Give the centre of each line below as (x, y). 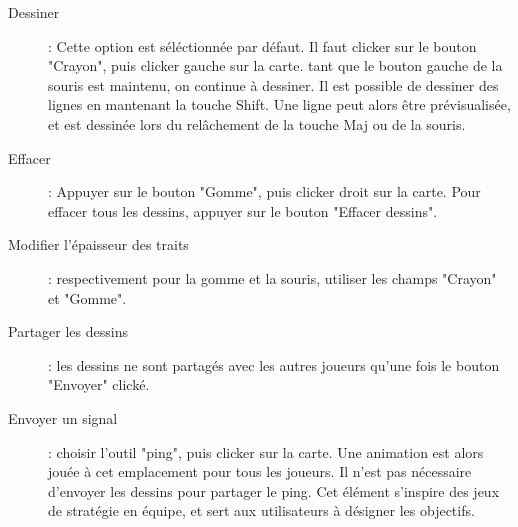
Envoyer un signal (63, 417)
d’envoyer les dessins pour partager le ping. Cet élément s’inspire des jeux (274, 490)
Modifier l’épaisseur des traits (98, 244)
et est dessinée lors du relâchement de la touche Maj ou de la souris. (257, 123)
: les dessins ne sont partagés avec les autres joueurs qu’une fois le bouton (274, 364)
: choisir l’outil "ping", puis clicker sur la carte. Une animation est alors (266, 451)
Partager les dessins (68, 331)
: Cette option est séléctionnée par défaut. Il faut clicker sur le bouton (262, 45)
